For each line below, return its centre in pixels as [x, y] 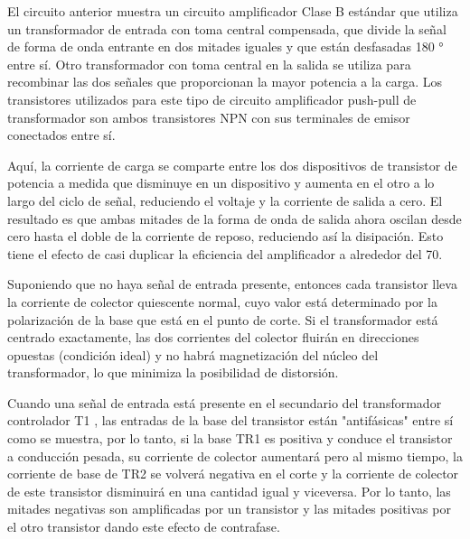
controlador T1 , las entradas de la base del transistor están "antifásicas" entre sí [230, 420]
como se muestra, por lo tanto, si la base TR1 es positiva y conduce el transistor [230, 438]
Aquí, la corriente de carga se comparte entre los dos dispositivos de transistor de [232, 165]
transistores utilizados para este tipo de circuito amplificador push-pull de [212, 99]
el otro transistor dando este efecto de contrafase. [144, 527]
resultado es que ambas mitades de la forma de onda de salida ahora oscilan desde [235, 218]
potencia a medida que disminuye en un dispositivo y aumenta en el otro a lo [221, 183]
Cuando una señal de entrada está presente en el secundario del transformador [225, 402]
